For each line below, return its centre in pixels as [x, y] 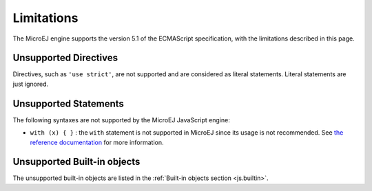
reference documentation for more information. [97, 142]
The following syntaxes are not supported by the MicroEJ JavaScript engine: [121, 120]
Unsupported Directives [65, 58]
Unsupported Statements [68, 103]
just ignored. [31, 84]
